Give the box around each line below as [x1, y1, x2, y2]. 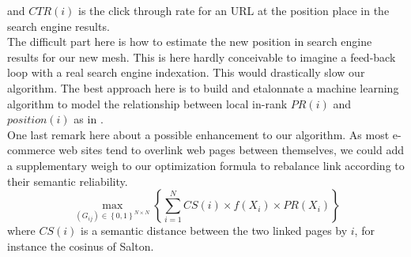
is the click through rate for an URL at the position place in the [78, 2, 390, 18]
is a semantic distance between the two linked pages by [81, 222, 348, 239]
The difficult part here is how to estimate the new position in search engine [7, 33, 372, 50]
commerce [7, 142, 55, 158]
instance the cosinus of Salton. [7, 237, 154, 254]
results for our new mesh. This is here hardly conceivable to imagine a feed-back [7, 48, 396, 65]
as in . [74, 111, 104, 127]
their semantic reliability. [7, 172, 128, 189]
